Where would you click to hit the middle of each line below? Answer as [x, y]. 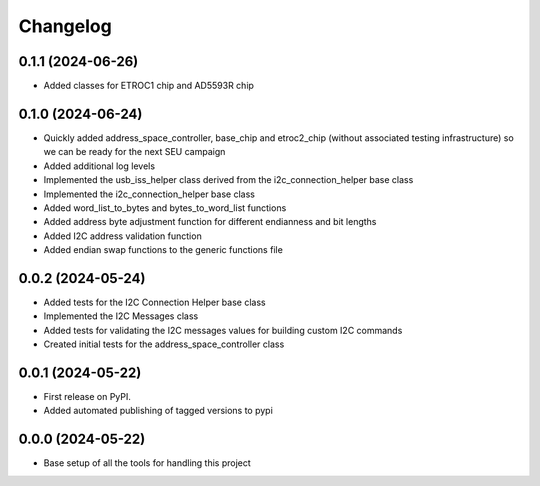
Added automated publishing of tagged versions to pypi [158, 411]
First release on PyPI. [87, 397]
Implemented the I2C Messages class [121, 316]
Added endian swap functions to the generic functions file [163, 250]
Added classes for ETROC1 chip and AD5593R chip [149, 86]
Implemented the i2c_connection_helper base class [149, 194]
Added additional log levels [99, 166]
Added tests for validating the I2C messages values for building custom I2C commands [223, 330]
